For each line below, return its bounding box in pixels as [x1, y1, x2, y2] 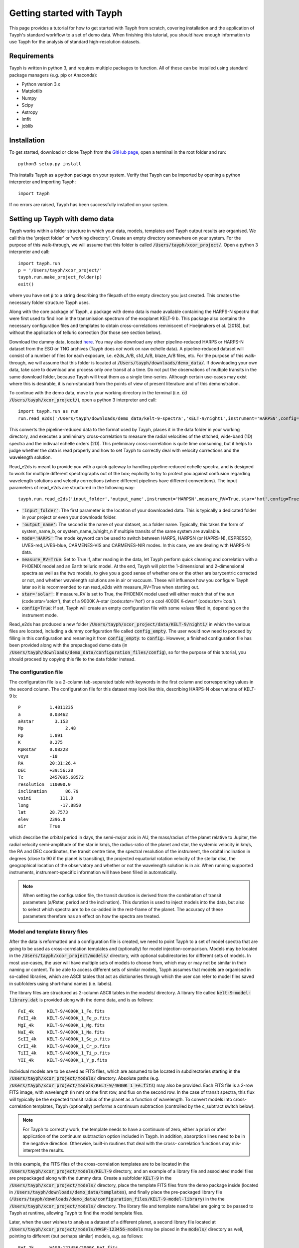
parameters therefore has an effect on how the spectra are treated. [22, 914, 160, 920]
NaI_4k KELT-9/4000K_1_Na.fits [18, 1029, 105, 1035]
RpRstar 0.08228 [18, 746, 68, 752]
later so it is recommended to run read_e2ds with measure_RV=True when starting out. [21, 584, 199, 590]
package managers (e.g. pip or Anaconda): [9, 72, 98, 78]
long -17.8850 [18, 802, 82, 808]
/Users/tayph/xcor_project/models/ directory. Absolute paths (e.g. [9, 1075, 159, 1081]
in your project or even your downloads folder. [21, 514, 117, 520]
